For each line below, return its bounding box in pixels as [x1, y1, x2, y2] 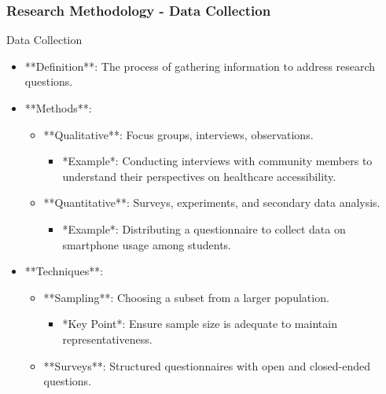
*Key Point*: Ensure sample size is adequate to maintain [62, 315, 337, 332]
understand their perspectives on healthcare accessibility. [62, 168, 336, 184]
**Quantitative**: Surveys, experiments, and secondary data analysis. [43, 194, 380, 211]
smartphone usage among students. [62, 236, 232, 252]
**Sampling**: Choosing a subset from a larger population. [43, 289, 329, 305]
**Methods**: [24, 100, 92, 116]
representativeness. [62, 330, 153, 347]
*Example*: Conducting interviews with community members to [62, 153, 373, 169]
